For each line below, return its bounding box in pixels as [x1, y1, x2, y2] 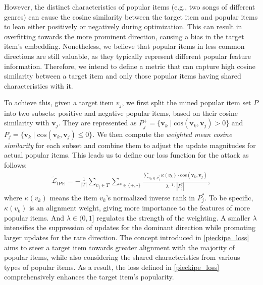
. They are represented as [58, 117, 137, 128]
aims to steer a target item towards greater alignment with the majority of [4, 242, 235, 252]
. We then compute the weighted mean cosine [92, 128, 232, 139]
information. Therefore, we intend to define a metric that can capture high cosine [4, 60, 256, 71]
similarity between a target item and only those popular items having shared [4, 70, 241, 81]
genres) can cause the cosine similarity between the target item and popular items [4, 11, 258, 22]
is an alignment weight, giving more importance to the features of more [29, 202, 250, 213]
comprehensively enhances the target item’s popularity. [4, 271, 174, 282]
